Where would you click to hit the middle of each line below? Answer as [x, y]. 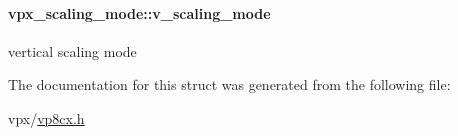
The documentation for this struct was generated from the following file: [229, 84]
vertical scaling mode [72, 50]
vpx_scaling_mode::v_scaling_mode [139, 12]
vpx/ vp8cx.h [46, 117]
